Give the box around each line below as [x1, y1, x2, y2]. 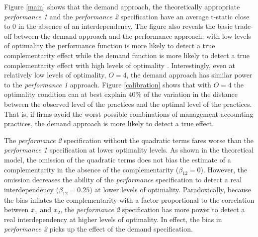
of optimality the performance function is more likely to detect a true [4, 40, 215, 51]
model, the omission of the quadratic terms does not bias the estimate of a [4, 154, 231, 164]
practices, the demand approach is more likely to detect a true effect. [4, 118, 214, 129]
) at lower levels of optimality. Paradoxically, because [89, 184, 251, 194]
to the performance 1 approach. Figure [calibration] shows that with [4, 79, 211, 89]
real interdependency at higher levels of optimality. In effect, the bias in [4, 214, 222, 224]
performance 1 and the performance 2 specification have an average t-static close [4, 11, 250, 21]
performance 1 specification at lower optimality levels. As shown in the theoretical [4, 145, 254, 155]
